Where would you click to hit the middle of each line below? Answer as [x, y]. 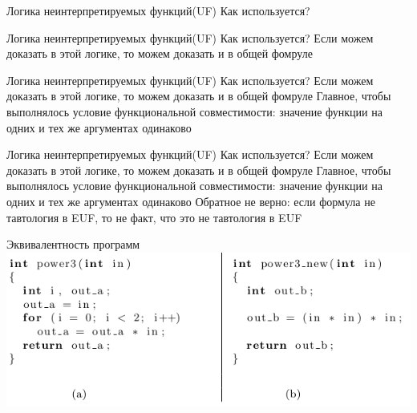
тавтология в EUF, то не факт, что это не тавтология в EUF [154, 217]
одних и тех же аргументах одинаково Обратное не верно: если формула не [191, 201]
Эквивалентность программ [73, 244]
